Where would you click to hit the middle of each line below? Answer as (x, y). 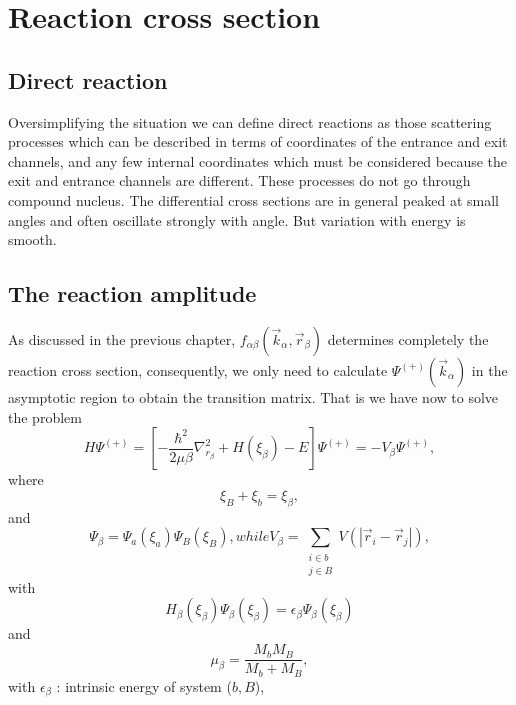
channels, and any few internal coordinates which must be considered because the (258, 160)
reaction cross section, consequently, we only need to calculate (198, 369)
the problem (45, 416)
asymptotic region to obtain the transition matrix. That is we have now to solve (253, 396)
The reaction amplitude (132, 293)
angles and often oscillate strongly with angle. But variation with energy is (237, 219)
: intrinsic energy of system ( (144, 685)
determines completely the (408, 338)
